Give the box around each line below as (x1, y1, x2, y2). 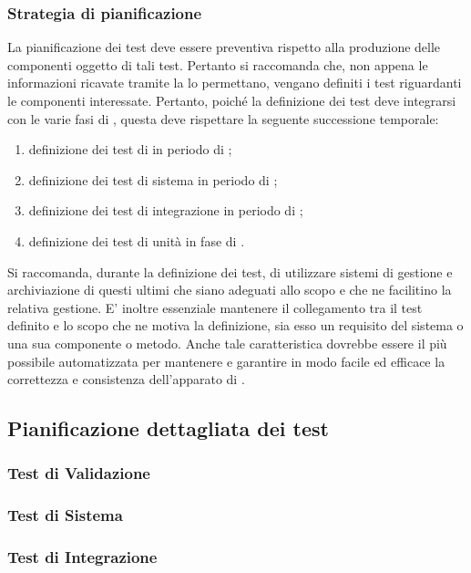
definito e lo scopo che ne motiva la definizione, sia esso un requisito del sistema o (7, 316, 464, 335)
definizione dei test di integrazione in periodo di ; (28, 201, 303, 220)
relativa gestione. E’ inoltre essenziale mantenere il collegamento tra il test (7, 297, 423, 317)
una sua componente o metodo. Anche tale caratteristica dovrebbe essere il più (7, 333, 447, 352)
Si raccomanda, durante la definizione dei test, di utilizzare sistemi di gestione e (7, 262, 453, 281)
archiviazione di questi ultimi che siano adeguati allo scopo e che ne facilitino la (7, 280, 452, 299)
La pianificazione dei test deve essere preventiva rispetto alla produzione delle (7, 37, 441, 57)
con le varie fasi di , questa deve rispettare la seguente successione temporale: (7, 109, 439, 128)
